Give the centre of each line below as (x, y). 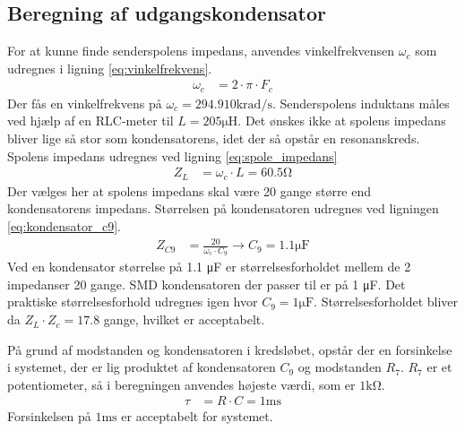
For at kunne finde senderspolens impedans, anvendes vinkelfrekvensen (201, 51)
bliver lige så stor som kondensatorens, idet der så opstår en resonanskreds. (214, 138)
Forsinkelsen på (49, 416)
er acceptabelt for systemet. (197, 416)
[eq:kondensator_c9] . (64, 225)
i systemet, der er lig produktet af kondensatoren (142, 367)
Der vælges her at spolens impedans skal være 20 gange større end (189, 190)
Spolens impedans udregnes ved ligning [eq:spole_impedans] (172, 155)
